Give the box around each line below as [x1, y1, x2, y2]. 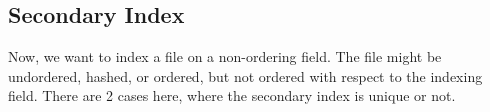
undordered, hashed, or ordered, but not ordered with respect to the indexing [8, 65, 483, 86]
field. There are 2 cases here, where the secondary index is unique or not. [8, 85, 456, 106]
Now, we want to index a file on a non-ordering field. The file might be [8, 46, 442, 67]
